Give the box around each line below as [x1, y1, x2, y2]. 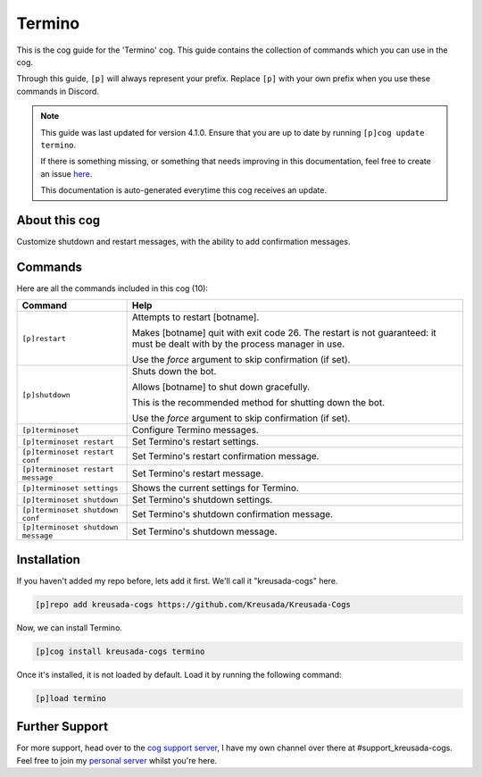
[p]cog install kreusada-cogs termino [35, 646, 205, 656]
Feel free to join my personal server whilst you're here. [16, 755, 218, 765]
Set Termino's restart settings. [131, 436, 259, 448]
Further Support [16, 719, 109, 734]
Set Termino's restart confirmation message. [131, 450, 320, 463]
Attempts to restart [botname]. [131, 311, 260, 323]
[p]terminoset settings [21, 483, 119, 493]
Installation [16, 552, 80, 567]
